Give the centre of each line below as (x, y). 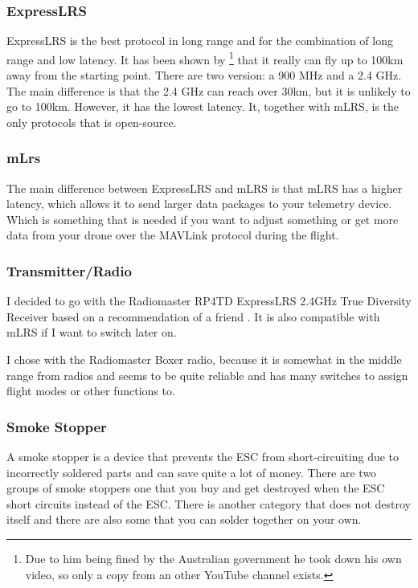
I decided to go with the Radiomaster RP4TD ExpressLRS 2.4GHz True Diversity (209, 301)
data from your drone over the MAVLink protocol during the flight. (173, 235)
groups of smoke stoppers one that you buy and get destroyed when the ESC (196, 488)
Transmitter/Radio (69, 270)
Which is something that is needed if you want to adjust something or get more (203, 219)
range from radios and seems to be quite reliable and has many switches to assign (207, 375)
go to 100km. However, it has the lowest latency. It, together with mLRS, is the (203, 106)
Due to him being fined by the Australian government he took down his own (213, 558)
